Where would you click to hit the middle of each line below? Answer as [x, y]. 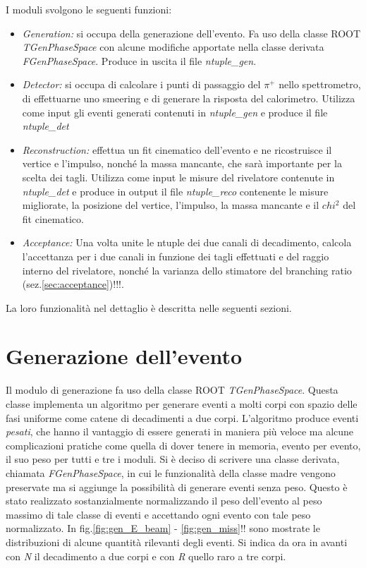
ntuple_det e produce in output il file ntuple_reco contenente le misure [175, 191]
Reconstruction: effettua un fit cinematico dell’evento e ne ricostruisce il [177, 149]
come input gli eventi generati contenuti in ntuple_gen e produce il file [175, 112]
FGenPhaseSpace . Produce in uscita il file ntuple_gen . [139, 60]
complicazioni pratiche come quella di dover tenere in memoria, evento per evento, [183, 445]
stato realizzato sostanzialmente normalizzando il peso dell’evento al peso [164, 501]
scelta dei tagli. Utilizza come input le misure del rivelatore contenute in [178, 177]
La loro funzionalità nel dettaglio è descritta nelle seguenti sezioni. [149, 307]
